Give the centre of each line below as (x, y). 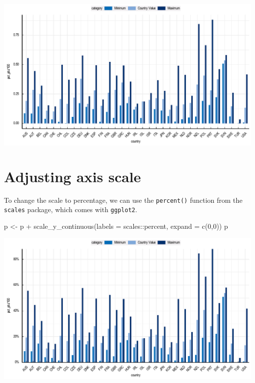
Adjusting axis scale (73, 176)
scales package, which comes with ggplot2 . (71, 209)
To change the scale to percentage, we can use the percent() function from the (123, 200)
